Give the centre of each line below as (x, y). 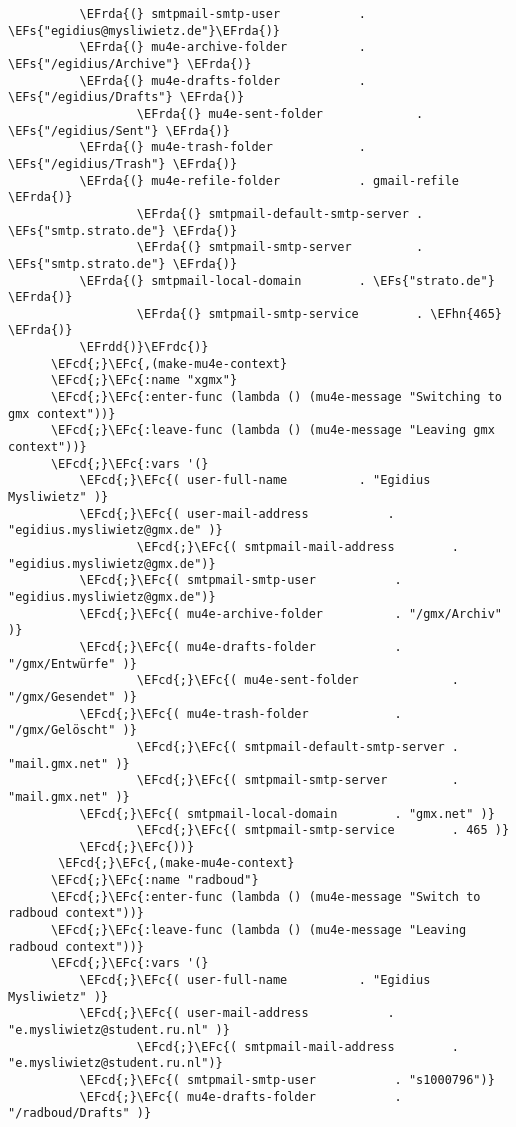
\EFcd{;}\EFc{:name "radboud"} (154, 880)
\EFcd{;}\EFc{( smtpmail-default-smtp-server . (298, 746)
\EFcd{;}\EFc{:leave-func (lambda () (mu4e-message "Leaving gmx (272, 430)
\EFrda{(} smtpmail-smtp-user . (222, 14)
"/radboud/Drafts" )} (80, 1113)
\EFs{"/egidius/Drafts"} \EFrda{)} (126, 97)
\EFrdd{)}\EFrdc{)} (144, 347)
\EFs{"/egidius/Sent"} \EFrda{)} (119, 130)
